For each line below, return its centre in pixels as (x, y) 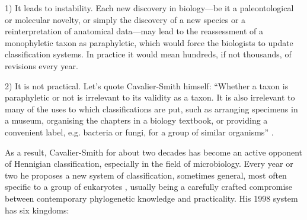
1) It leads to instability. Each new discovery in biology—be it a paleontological (149, 8)
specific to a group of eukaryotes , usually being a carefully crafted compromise (149, 187)
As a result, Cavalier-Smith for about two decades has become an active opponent (154, 152)
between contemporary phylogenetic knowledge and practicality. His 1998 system (151, 198)
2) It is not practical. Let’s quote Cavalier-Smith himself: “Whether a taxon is (147, 85)
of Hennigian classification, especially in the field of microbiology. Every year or (149, 164)
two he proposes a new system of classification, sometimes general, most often (146, 175)
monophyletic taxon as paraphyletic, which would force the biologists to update (149, 42)
